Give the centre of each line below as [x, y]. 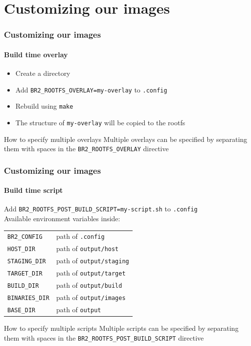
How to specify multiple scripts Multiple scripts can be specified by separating [121, 328]
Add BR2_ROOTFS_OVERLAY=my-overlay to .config [91, 89]
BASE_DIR [22, 310]
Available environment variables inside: [62, 219]
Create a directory [43, 73]
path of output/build [89, 285]
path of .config [80, 236]
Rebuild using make [44, 106]
